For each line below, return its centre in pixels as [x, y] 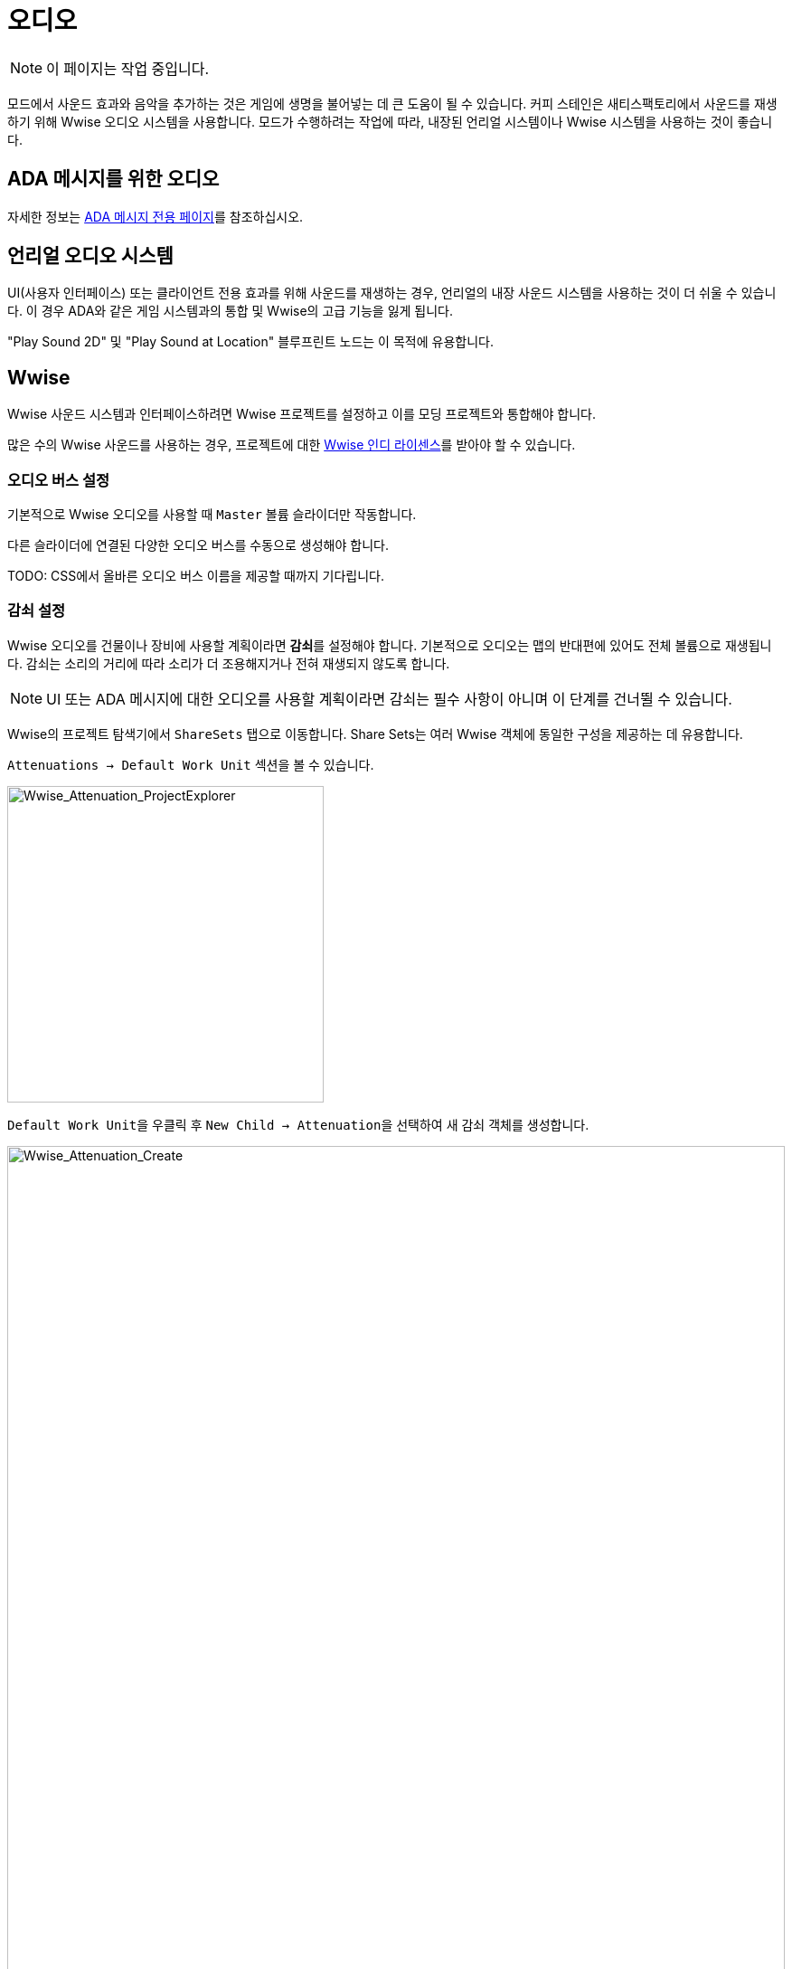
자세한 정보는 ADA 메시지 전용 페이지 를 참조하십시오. [156, 216]
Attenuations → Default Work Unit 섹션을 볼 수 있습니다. [191, 764]
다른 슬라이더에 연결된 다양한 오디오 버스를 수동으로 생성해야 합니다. [198, 545]
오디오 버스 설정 [59, 480]
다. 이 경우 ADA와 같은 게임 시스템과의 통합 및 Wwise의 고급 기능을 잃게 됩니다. [231, 311]
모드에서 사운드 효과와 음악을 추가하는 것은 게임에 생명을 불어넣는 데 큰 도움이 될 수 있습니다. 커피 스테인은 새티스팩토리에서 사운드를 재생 [392, 103]
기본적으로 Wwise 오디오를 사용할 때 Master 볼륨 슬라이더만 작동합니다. [212, 515]
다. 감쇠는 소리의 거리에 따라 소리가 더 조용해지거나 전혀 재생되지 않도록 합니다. [229, 663]
